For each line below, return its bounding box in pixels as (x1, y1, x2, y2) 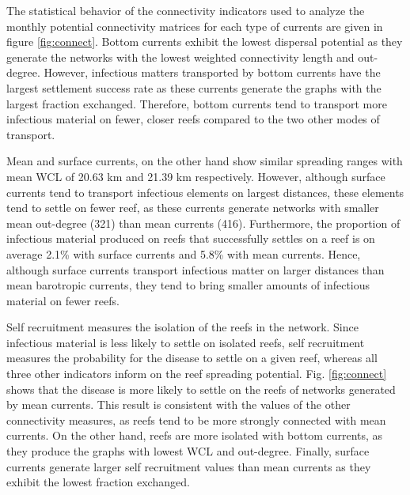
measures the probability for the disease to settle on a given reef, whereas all (6, 350, 378, 366)
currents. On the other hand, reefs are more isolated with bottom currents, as (6, 427, 383, 444)
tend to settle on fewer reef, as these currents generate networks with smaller (6, 199, 379, 216)
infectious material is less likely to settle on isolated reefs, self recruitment (6, 334, 365, 350)
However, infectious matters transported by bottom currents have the (44, 64, 381, 81)
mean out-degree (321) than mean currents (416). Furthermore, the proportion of (6, 214, 401, 231)
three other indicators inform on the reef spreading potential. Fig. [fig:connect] (6, 365, 387, 382)
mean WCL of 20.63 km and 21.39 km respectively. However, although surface (6, 168, 385, 184)
